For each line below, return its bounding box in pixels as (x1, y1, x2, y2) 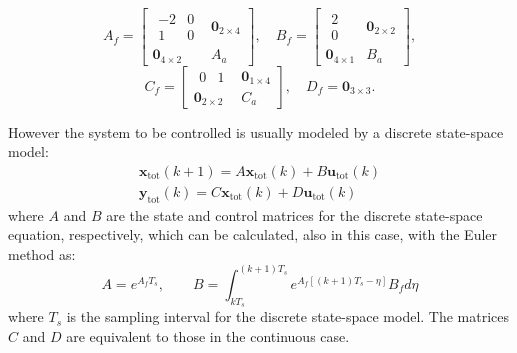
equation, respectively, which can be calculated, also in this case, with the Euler (8, 224, 498, 245)
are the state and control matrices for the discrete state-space (106, 204, 483, 225)
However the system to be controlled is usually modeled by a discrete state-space (8, 121, 504, 142)
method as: (8, 243, 76, 264)
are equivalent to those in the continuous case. (66, 325, 350, 346)
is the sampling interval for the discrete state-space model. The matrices (66, 306, 510, 327)
